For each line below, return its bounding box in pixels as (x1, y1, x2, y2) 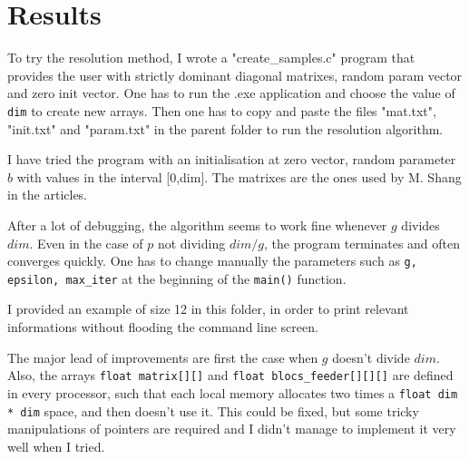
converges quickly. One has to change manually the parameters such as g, (7, 251, 417, 270)
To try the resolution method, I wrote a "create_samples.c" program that (7, 48, 415, 67)
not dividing (157, 233, 226, 252)
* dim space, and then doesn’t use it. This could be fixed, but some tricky (7, 401, 419, 420)
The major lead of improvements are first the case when (7, 347, 318, 366)
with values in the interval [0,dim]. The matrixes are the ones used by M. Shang (16, 167, 462, 186)
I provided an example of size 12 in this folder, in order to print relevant (7, 299, 409, 318)
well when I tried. (7, 436, 105, 455)
